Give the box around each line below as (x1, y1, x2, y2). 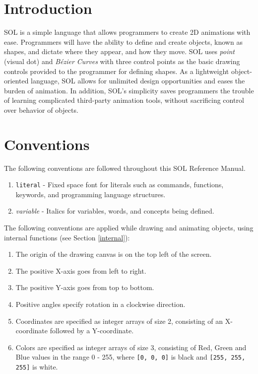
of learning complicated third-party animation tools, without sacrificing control (4, 95, 244, 105)
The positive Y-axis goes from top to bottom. (15, 282, 154, 293)
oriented (4, 75, 29, 86)
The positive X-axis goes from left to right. (15, 265, 146, 276)
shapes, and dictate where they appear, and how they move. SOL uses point (4, 46, 235, 57)
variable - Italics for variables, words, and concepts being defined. (15, 206, 214, 216)
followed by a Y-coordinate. (50, 325, 134, 336)
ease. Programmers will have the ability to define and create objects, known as (4, 36, 243, 47)
